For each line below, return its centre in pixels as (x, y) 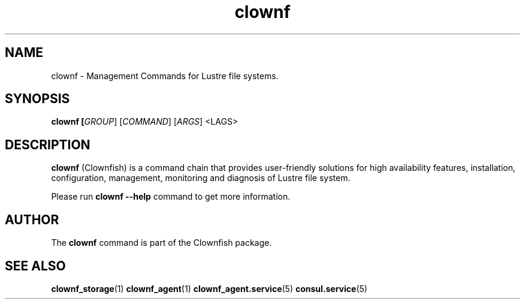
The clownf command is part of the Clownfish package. (162, 243)
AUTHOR (32, 219)
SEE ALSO (35, 266)
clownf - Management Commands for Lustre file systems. (165, 76)
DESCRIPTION (48, 145)
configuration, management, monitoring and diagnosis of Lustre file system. (201, 178)
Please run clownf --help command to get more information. (171, 197)
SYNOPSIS (37, 99)
